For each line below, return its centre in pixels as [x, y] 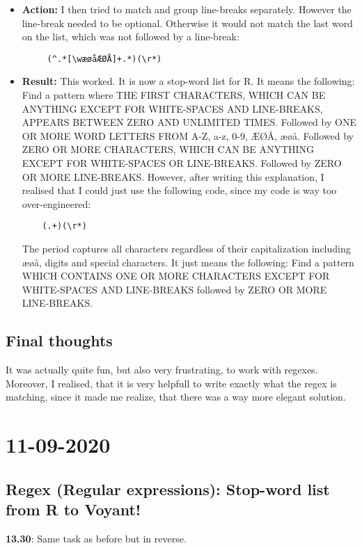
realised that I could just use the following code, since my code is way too [179, 190]
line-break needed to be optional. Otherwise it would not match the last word [187, 23]
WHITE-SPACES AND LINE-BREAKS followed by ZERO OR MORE [174, 289]
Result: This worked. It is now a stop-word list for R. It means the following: [188, 81]
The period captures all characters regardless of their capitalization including [186, 249]
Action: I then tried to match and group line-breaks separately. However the [187, 9]
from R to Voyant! [73, 509]
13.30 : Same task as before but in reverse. [96, 538]
